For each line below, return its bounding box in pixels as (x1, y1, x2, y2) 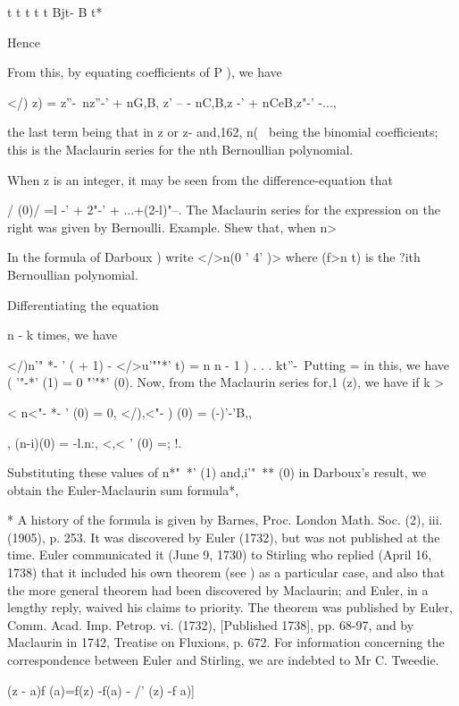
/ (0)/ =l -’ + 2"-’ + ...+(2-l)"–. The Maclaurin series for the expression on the (7, 200, 440, 219)
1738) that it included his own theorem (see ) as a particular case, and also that (7, 563, 446, 582)
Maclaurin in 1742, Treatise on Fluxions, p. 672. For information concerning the (7, 633, 445, 651)
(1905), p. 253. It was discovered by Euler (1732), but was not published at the (7, 527, 440, 546)
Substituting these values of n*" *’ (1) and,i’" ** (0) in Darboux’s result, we (7, 463, 427, 482)
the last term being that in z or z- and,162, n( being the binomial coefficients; (7, 122, 438, 141)
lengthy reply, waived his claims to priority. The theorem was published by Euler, (7, 598, 453, 617)
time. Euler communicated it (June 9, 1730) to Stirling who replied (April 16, (7, 545, 432, 564)
